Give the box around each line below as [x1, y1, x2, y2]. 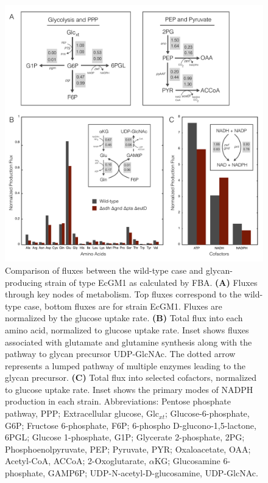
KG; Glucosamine [154, 454, 220, 467]
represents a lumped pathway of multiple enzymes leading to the [5, 359, 246, 372]
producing [5, 276, 43, 288]
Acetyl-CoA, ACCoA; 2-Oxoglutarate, [5, 454, 147, 467]
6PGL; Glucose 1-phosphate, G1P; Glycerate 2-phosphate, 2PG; [5, 431, 245, 443]
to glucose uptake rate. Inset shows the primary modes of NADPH [5, 383, 253, 395]
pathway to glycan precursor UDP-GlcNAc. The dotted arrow [5, 347, 236, 360]
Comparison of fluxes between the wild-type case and [5, 263, 203, 276]
